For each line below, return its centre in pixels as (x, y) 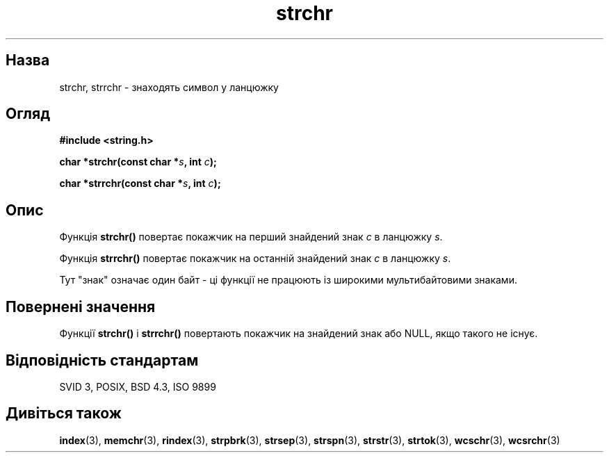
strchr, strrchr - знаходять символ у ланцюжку (169, 87)
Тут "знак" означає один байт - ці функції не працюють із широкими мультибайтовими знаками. (288, 280)
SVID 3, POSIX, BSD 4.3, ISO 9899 (138, 386)
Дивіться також (64, 414)
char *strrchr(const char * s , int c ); (140, 183)
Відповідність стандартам (102, 360)
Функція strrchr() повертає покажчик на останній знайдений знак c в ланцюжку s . (255, 259)
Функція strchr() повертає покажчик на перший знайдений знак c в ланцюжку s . (251, 237)
